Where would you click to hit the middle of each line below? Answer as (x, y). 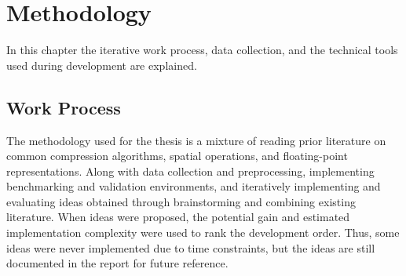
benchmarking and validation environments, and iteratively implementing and (194, 186)
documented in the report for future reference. (117, 263)
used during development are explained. (102, 65)
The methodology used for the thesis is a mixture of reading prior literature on (196, 140)
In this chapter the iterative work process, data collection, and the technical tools (202, 50)
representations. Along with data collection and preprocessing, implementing (190, 171)
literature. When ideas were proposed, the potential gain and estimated (178, 217)
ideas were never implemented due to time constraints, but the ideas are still (191, 247)
